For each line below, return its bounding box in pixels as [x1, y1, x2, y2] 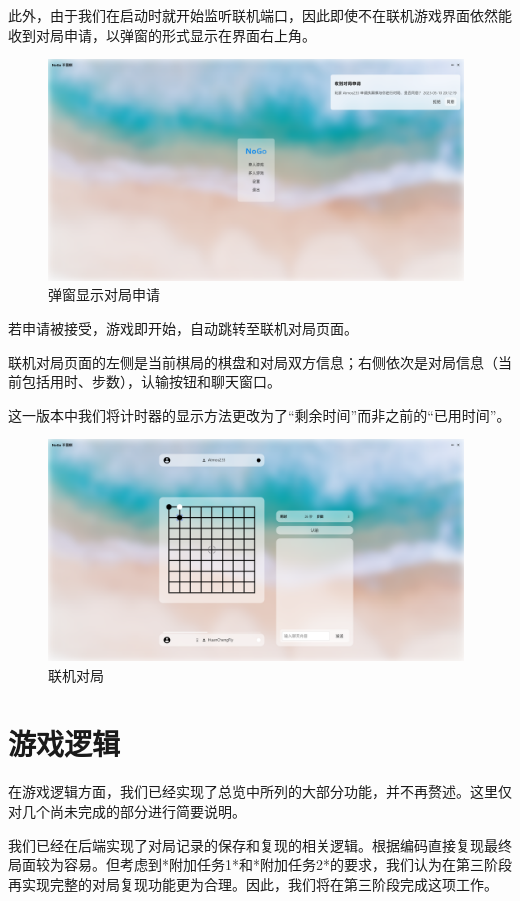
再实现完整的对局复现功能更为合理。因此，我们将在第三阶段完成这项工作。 [8, 873, 498, 894]
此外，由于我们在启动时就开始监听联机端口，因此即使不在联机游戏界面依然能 [8, 5, 512, 25]
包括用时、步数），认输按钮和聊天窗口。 [21, 371, 281, 392]
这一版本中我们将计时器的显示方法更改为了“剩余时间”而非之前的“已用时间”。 [8, 404, 511, 425]
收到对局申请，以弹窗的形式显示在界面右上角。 [8, 24, 316, 45]
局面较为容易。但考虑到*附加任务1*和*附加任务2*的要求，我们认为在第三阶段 [8, 854, 512, 875]
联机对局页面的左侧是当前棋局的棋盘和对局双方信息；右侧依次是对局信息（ [8, 351, 498, 372]
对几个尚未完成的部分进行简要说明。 [8, 800, 246, 821]
